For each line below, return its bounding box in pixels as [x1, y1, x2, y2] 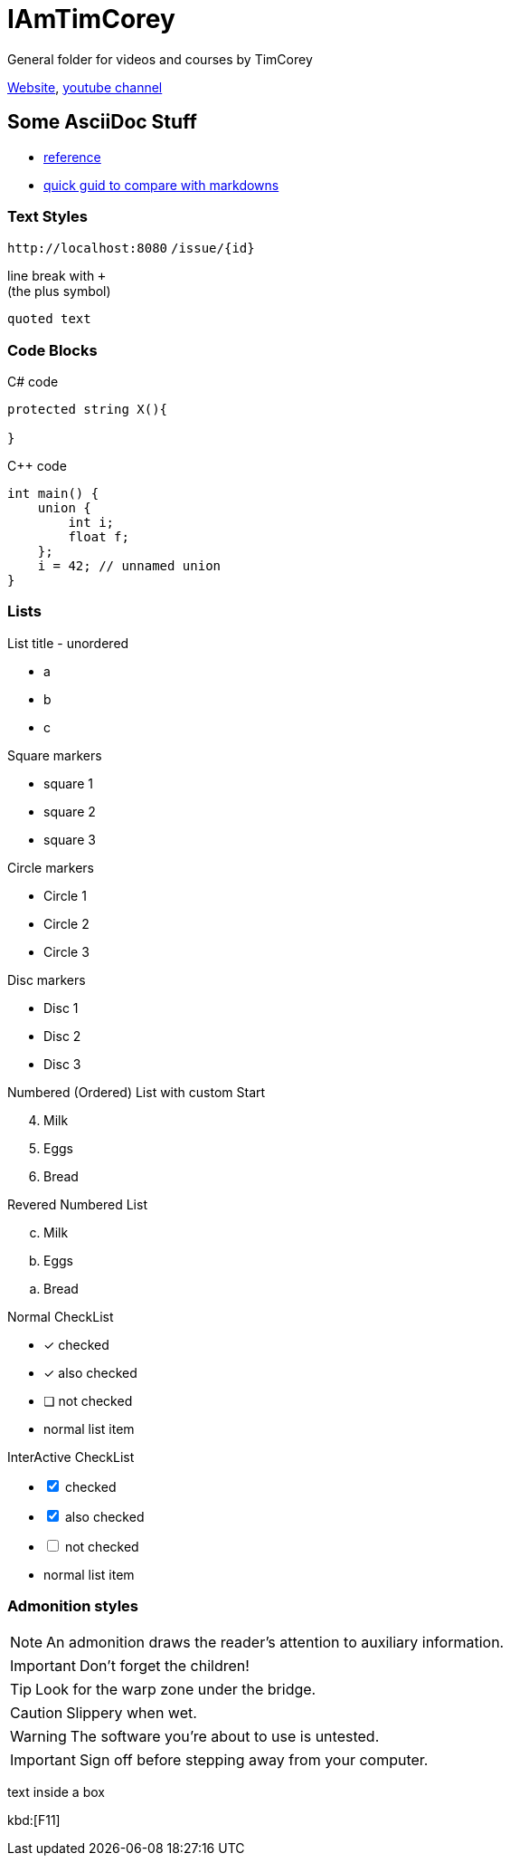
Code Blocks [7, 340, 98, 359]
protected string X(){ [7, 402, 168, 417]
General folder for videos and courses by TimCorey [7, 51, 313, 67]
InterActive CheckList [7, 1448, 135, 1465]
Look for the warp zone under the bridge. [35, 1679, 316, 1698]
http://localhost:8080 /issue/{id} [7, 241, 255, 256]
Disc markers [7, 971, 86, 988]
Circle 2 [43, 915, 90, 931]
